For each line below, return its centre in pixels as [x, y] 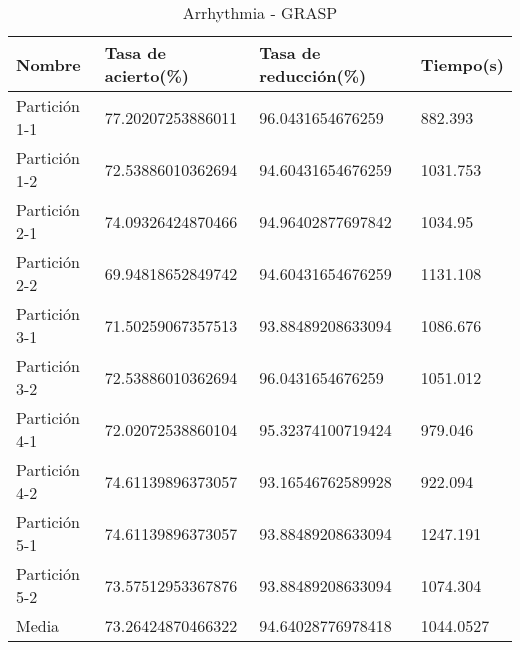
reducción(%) [313, 75]
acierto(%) [146, 75]
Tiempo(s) [462, 64]
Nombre [48, 64]
